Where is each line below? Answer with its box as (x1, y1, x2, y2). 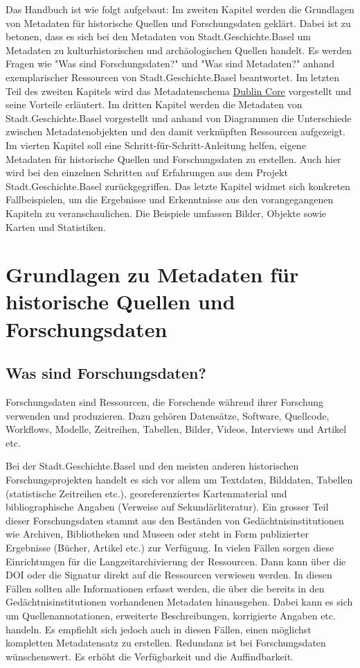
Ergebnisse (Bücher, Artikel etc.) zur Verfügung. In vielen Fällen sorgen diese (6, 540, 334, 554)
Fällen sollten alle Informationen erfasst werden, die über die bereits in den (6, 581, 325, 595)
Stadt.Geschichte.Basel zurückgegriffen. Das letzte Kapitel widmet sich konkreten (6, 178, 350, 193)
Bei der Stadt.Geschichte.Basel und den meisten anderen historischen (6, 459, 299, 473)
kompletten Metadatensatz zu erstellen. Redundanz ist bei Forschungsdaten (6, 635, 326, 650)
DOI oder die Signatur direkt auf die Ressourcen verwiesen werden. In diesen (6, 567, 332, 582)
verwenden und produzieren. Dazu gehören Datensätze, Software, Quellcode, (6, 408, 330, 422)
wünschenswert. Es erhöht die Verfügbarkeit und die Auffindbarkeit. (6, 649, 294, 663)
